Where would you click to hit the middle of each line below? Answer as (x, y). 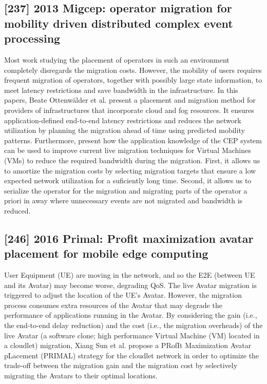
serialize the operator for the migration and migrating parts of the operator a (126, 190)
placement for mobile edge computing (106, 253)
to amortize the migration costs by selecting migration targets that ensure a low (130, 170)
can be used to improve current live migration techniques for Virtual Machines (128, 150)
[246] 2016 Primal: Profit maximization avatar (129, 238)
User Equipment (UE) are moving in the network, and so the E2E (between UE (130, 275)
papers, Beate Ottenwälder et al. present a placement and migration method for (130, 100)
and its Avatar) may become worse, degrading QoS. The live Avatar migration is (130, 285)
